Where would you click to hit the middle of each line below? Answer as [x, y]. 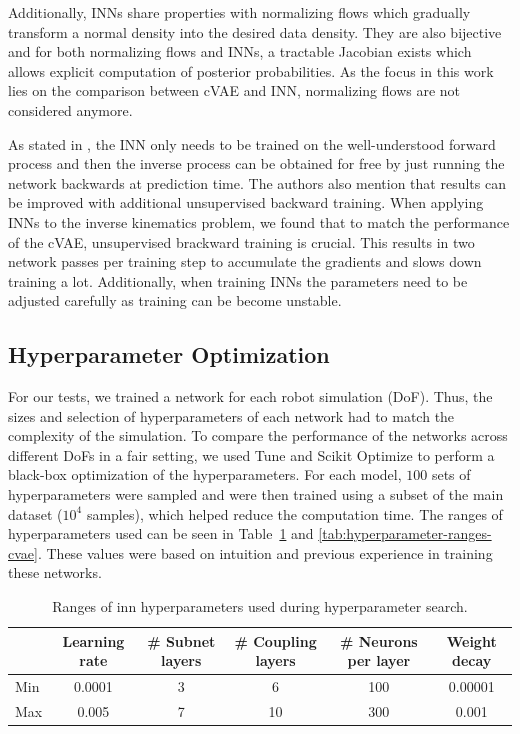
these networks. [55, 572]
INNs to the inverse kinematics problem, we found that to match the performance [259, 221]
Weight [471, 640]
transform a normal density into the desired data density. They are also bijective [255, 31]
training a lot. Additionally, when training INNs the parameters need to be [238, 280]
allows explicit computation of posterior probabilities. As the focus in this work [251, 70]
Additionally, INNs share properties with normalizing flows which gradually [239, 12]
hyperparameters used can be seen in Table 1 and [161, 533]
